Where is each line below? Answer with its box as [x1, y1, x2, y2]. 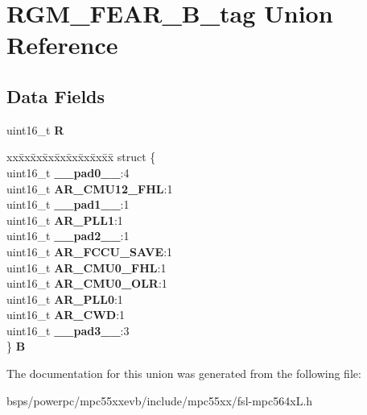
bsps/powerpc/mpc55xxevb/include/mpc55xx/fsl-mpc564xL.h [6, 392, 313, 409]
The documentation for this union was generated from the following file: [6, 365, 361, 382]
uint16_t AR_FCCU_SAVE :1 [6, 243, 173, 259]
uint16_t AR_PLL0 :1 [6, 290, 123, 307]
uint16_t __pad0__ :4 [6, 164, 130, 181]
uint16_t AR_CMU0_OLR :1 [6, 275, 167, 292]
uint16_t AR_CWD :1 [6, 306, 126, 323]
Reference [6, 28, 118, 61]
